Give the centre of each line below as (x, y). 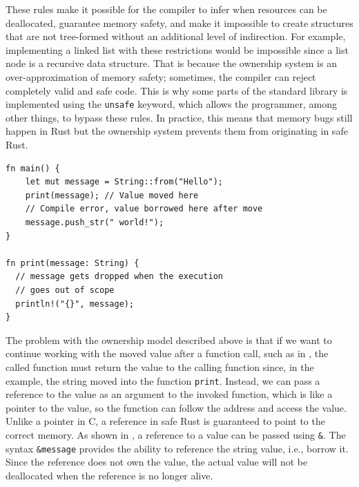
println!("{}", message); (75, 304)
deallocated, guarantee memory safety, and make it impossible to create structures (179, 22)
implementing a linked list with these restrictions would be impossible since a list (177, 49)
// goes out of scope (65, 290)
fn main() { (33, 168)
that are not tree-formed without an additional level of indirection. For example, (176, 36)
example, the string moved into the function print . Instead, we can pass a (163, 380)
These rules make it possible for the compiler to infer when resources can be (166, 9)
